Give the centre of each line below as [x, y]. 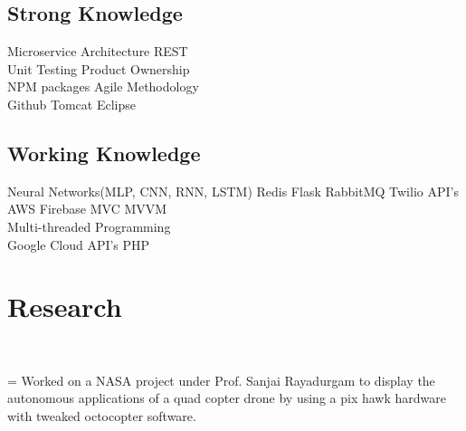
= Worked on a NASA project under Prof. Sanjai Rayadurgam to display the [221, 380]
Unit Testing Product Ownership [99, 68]
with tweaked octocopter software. [102, 416]
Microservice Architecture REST [98, 51]
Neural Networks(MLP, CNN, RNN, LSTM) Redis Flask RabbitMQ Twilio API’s [233, 191]
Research [65, 306]
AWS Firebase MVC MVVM [87, 209]
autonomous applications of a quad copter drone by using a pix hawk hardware [227, 398]
